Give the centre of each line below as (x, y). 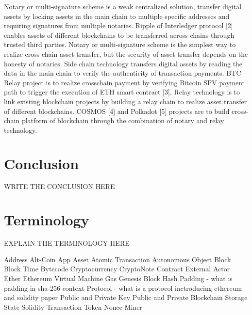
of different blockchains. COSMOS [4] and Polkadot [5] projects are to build (117, 111)
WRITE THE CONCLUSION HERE (59, 186)
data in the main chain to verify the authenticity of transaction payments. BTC (123, 73)
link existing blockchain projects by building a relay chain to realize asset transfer (126, 101)
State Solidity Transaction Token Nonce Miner (73, 307)
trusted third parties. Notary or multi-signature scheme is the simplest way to (120, 44)
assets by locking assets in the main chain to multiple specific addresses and (117, 16)
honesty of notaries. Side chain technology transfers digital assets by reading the (123, 63)
